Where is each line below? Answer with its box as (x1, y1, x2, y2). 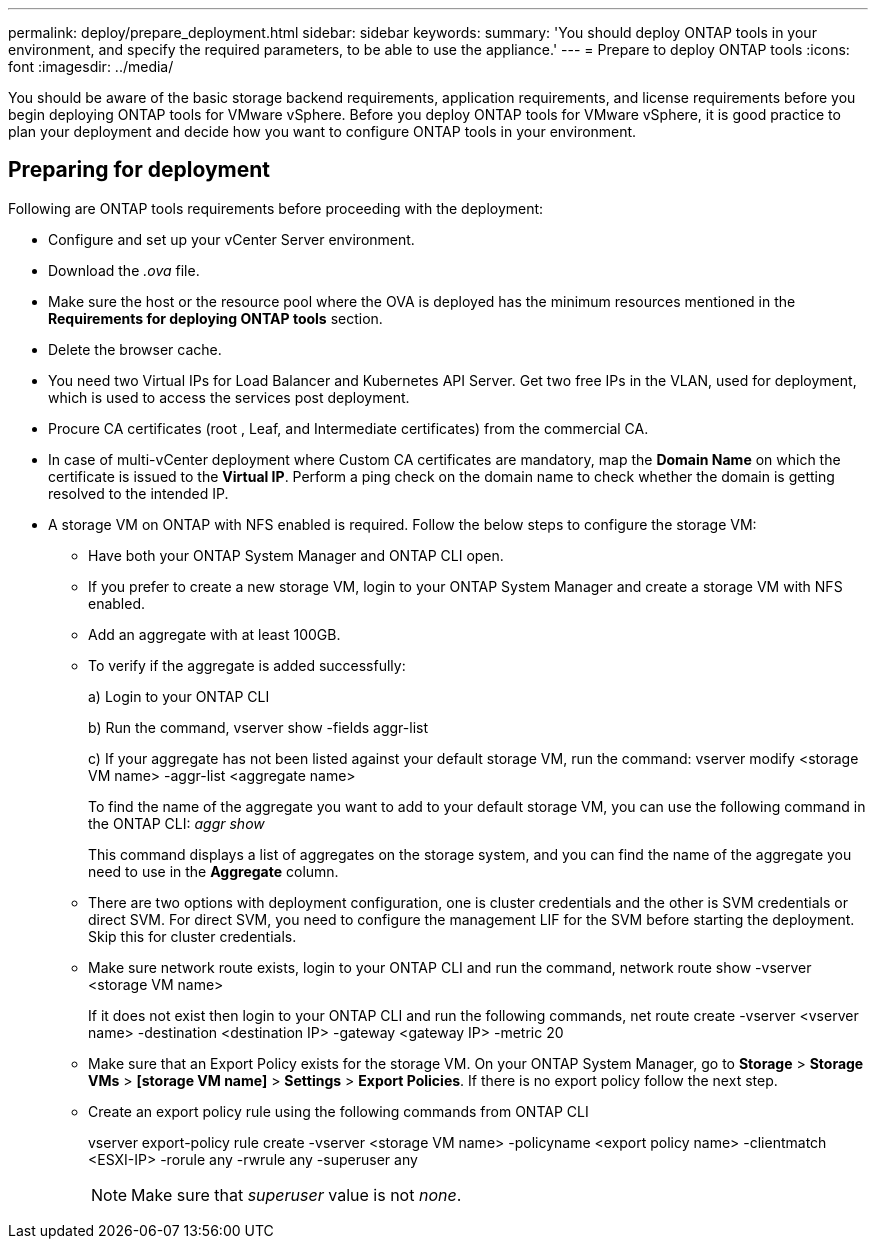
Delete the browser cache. (48, 340, 222, 358)
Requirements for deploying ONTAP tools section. (48, 309, 383, 327)
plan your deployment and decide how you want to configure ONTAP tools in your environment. (8, 123, 637, 140)
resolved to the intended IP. (48, 484, 229, 502)
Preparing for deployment (8, 157, 271, 183)
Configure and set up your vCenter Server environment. (48, 230, 415, 248)
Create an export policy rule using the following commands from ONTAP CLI (88, 1102, 589, 1120)
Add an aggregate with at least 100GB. (88, 625, 341, 643)
